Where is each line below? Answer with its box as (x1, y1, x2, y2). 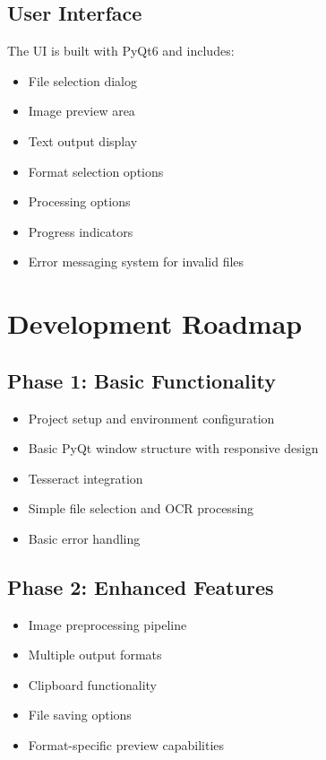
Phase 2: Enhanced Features (7, 572, 274, 600)
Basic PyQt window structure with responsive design (28, 439, 319, 458)
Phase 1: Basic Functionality (7, 366, 276, 394)
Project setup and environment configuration (28, 408, 275, 427)
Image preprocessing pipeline (28, 615, 187, 633)
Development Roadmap (7, 305, 303, 342)
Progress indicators (28, 222, 133, 240)
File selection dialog (28, 71, 138, 90)
